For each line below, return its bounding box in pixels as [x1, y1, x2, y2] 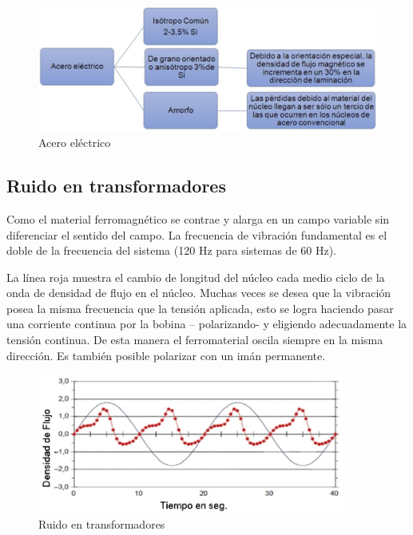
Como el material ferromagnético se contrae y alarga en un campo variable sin [6, 210, 390, 227]
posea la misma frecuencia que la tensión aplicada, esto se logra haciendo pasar [6, 299, 394, 316]
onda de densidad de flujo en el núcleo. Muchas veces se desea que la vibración [6, 284, 391, 301]
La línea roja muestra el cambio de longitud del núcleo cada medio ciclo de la [6, 268, 385, 285]
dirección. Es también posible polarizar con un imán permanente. [6, 347, 326, 363]
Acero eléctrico [38, 134, 111, 151]
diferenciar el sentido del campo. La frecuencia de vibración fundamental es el [6, 226, 387, 243]
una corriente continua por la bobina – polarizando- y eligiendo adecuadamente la [6, 315, 407, 332]
